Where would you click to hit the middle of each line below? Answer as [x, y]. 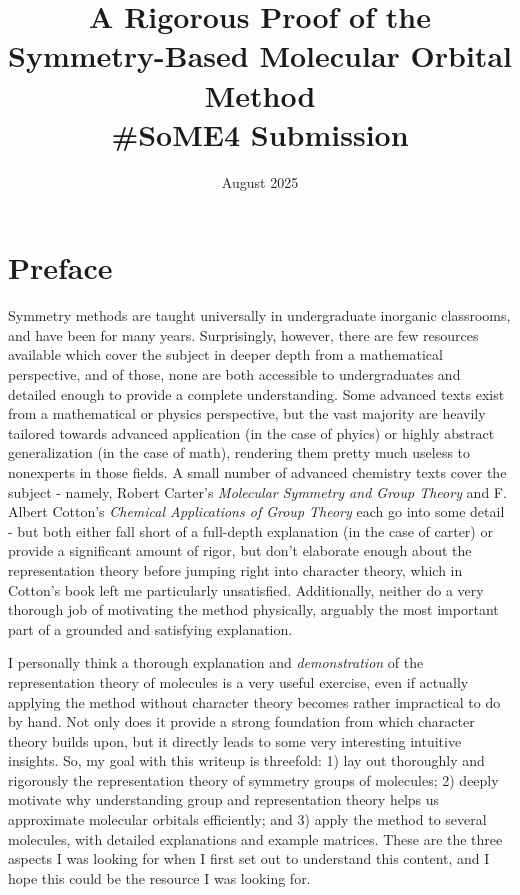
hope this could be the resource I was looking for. [159, 877]
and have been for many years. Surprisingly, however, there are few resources [243, 334]
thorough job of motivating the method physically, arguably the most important [253, 609]
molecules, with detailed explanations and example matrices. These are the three [255, 838]
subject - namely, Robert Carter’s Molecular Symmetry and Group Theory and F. [257, 491]
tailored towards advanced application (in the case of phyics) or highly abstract [251, 432]
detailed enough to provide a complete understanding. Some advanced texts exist [256, 393]
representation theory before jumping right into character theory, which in [235, 569]
